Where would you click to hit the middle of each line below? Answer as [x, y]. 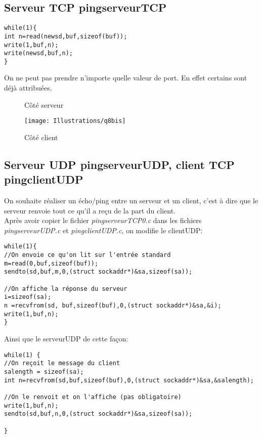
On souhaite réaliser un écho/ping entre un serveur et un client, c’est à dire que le [131, 201]
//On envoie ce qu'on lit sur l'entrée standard [88, 255]
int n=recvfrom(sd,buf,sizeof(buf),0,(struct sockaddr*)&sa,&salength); [129, 380]
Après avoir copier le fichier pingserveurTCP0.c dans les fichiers [103, 220]
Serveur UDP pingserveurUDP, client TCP [119, 164]
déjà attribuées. [28, 88]
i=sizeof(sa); [28, 297]
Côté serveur [44, 104]
